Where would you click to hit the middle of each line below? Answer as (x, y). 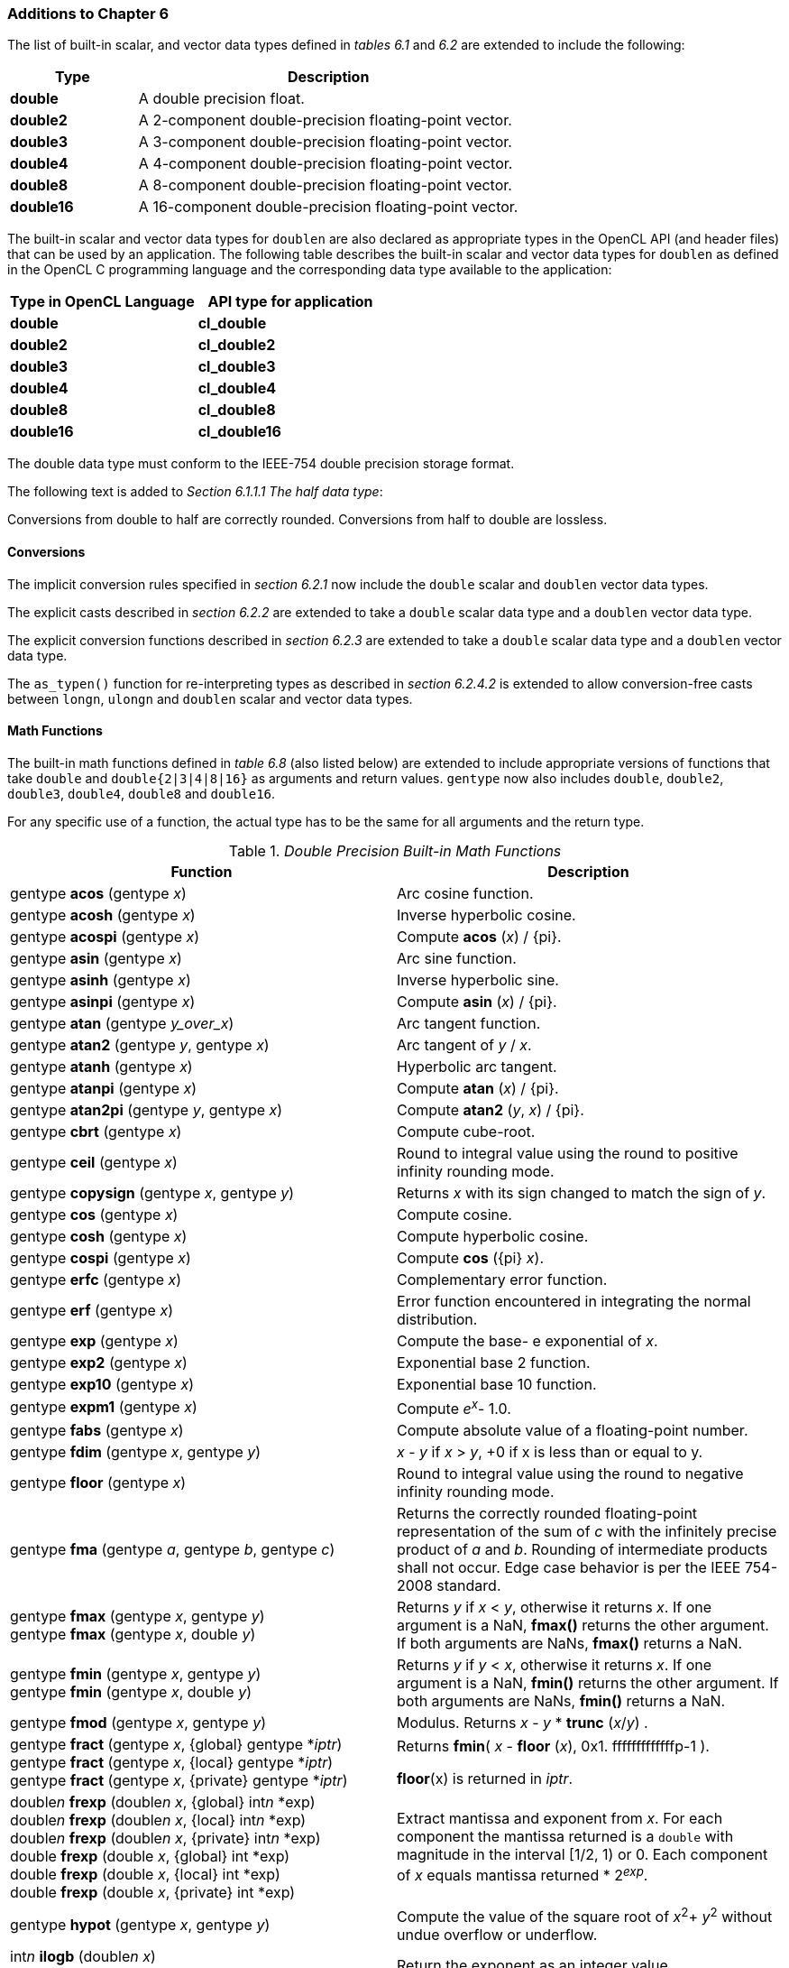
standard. (469, 1586)
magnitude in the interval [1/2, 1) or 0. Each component (583, 1855)
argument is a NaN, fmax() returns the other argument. (583, 1626)
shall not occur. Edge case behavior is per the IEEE (569, 1568)
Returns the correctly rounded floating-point (547, 1514)
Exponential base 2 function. (494, 1362)
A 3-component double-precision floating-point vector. (325, 142)
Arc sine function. (457, 958)
